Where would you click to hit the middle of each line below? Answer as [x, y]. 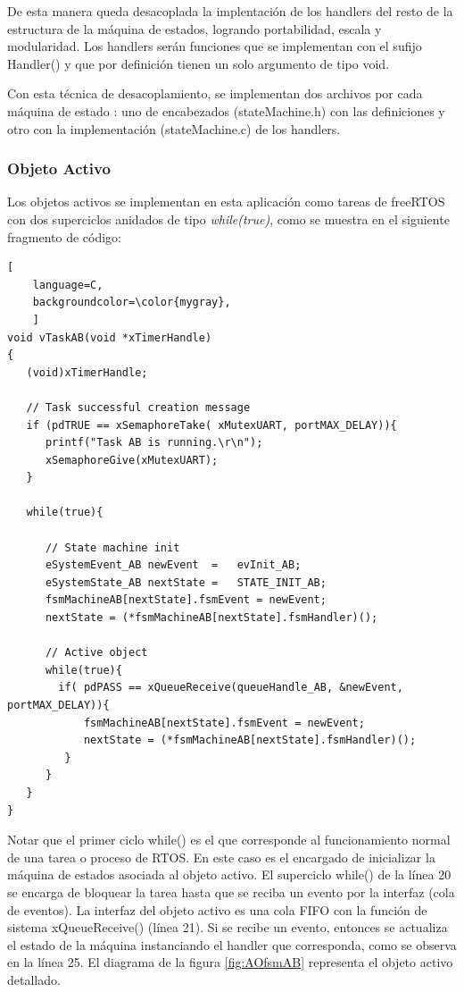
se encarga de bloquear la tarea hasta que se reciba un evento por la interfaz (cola [231, 891]
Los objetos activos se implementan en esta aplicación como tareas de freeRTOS [226, 202]
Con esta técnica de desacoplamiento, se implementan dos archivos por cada [215, 93]
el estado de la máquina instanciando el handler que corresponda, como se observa [232, 944]
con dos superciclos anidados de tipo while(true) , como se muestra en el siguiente [228, 219]
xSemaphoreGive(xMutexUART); [132, 460]
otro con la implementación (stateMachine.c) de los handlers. [174, 128]
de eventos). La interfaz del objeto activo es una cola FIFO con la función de [217, 909]
